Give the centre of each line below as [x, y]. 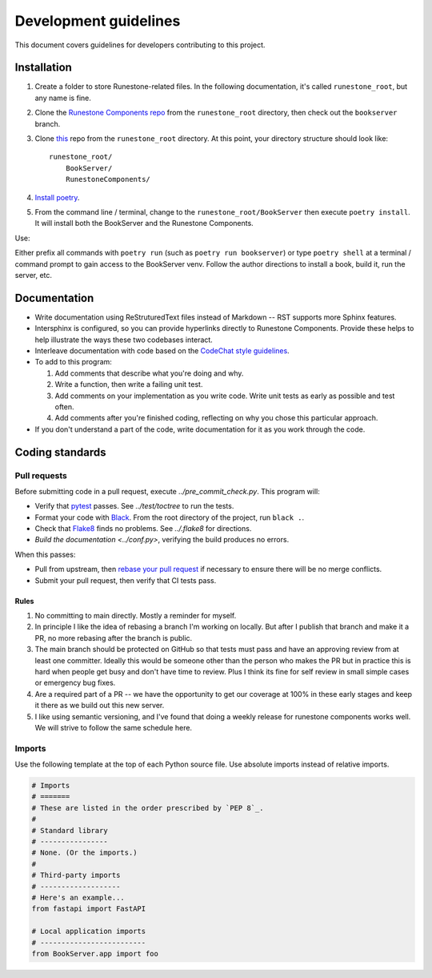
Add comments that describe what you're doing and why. [149, 373]
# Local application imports [89, 932]
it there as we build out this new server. [100, 706]
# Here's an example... [78, 898]
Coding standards [60, 452]
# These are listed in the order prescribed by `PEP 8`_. [148, 808]
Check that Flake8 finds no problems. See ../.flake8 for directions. [143, 529]
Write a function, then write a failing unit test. [129, 384]
